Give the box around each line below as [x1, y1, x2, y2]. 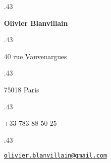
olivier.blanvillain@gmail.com [4, 152, 107, 160]
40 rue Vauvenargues [4, 51, 67, 61]
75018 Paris [4, 84, 39, 94]
